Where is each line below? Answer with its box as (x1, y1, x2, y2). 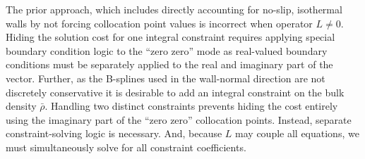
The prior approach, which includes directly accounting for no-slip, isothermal (6, 2, 342, 16)
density (6, 98, 37, 113)
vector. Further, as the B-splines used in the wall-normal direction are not (6, 70, 325, 85)
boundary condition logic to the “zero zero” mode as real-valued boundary (6, 43, 328, 58)
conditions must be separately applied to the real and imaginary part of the (6, 57, 333, 72)
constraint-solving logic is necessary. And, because (6, 126, 222, 141)
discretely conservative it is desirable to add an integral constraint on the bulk (6, 84, 345, 99)
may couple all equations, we (235, 126, 359, 141)
